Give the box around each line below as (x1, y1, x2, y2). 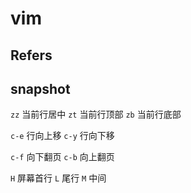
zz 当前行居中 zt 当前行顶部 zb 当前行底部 (10, 108, 182, 121)
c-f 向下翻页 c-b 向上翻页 (10, 151, 115, 163)
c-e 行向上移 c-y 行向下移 (10, 130, 115, 142)
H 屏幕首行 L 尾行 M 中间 (10, 172, 107, 184)
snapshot (10, 80, 71, 97)
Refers (10, 47, 53, 64)
